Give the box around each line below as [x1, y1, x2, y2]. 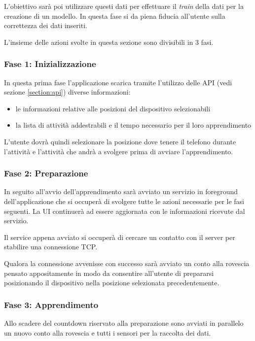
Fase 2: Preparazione [4, 167, 88, 179]
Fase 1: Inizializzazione [4, 58, 96, 70]
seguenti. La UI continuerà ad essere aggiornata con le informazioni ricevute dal [4, 205, 245, 216]
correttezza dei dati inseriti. [4, 20, 87, 31]
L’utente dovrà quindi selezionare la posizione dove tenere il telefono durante [4, 136, 236, 146]
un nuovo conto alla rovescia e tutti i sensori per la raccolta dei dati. [4, 327, 211, 338]
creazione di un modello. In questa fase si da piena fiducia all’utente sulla [4, 10, 225, 21]
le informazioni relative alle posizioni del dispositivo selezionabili [15, 103, 211, 113]
